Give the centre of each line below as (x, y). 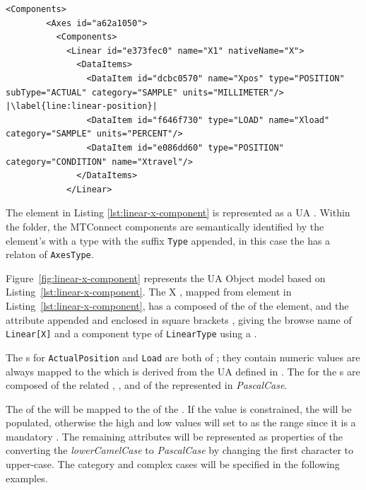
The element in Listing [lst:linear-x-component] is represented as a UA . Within (178, 212)
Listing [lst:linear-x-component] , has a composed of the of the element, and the (177, 305)
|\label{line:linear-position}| (82, 106)
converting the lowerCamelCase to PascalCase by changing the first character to (179, 450)
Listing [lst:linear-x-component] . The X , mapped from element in (149, 292)
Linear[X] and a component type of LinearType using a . (131, 333)
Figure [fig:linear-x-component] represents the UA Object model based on (166, 278)
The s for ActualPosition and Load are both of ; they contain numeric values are (183, 357)
